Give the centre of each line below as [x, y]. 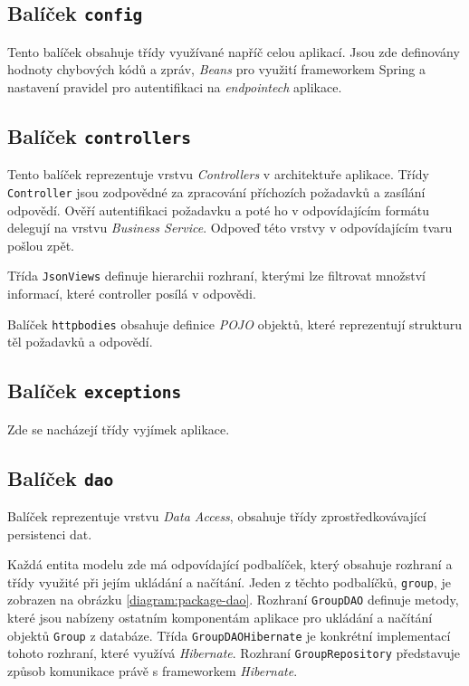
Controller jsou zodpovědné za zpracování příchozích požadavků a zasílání [216, 191]
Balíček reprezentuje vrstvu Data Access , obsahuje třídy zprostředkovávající [217, 516]
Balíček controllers [100, 135]
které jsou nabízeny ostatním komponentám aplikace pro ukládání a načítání [220, 618]
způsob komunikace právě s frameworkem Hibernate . [153, 671]
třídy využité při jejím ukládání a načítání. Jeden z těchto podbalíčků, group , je [229, 581]
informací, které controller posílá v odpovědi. [132, 294]
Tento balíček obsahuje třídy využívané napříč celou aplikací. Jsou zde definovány [234, 51]
